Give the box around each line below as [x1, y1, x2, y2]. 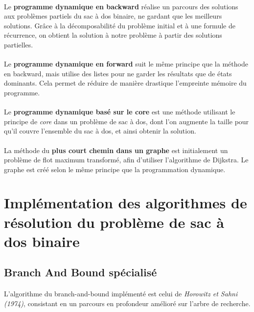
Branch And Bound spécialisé [4, 265, 157, 280]
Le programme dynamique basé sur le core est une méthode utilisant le [4, 107, 235, 117]
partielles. [4, 39, 33, 49]
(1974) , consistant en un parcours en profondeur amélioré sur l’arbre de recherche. [4, 298, 251, 308]
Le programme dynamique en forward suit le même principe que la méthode [4, 59, 248, 69]
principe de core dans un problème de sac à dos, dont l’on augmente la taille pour [4, 116, 249, 126]
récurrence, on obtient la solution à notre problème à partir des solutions [4, 30, 222, 40]
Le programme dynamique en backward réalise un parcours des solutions [4, 1, 238, 11]
